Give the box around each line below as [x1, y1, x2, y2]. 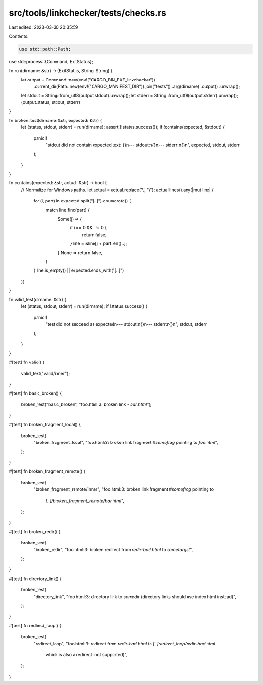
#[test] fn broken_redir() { [9, 528, 61, 534]
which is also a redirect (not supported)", [45, 651, 128, 657]
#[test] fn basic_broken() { [9, 390, 62, 396]
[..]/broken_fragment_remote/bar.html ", [45, 498, 124, 504]
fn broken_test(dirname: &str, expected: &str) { [9, 117, 102, 123]
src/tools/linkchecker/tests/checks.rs [9, 7, 167, 18]
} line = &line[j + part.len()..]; [70, 241, 127, 246]
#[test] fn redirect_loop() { [9, 623, 62, 628]
